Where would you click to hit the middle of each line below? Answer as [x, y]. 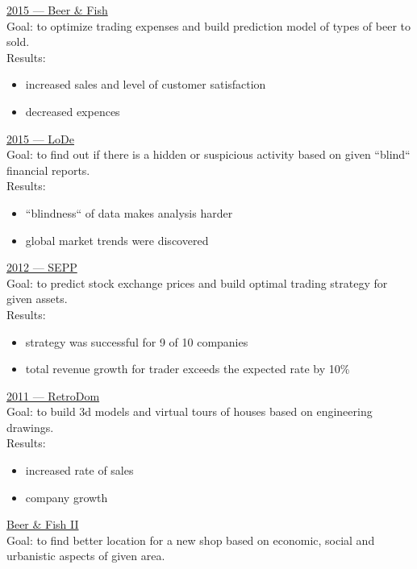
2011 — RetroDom [53, 395]
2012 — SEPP [42, 267]
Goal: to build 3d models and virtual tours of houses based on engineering [190, 411]
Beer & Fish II [43, 524]
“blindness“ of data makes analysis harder [129, 212]
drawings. [30, 427]
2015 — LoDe [40, 138]
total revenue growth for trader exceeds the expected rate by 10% [188, 369]
